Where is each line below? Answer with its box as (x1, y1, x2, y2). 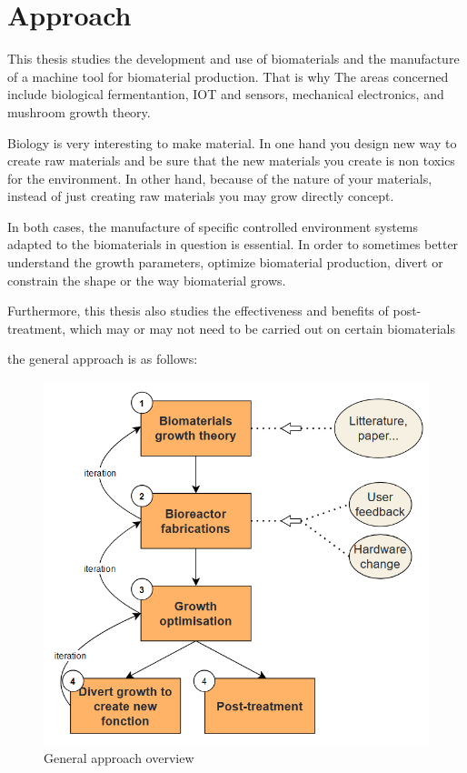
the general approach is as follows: (7, 349, 198, 368)
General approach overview (44, 748, 194, 767)
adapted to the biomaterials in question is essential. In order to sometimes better (7, 235, 459, 254)
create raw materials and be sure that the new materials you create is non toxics (7, 151, 455, 170)
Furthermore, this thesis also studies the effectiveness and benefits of (7, 301, 389, 320)
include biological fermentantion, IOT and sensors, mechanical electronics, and (7, 85, 444, 104)
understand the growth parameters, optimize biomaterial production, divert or (7, 253, 443, 272)
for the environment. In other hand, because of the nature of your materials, (7, 168, 432, 187)
